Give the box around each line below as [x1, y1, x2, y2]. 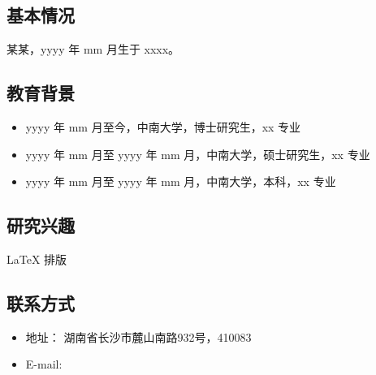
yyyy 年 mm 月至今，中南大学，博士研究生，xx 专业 [25, 119, 301, 135]
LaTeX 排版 [6, 250, 67, 267]
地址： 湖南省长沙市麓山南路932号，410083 [25, 328, 252, 345]
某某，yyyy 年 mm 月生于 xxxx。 [6, 41, 180, 58]
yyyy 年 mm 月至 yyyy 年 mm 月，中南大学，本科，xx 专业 [25, 173, 336, 190]
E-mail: [25, 356, 63, 373]
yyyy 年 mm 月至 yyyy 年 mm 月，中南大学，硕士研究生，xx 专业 [25, 145, 370, 162]
